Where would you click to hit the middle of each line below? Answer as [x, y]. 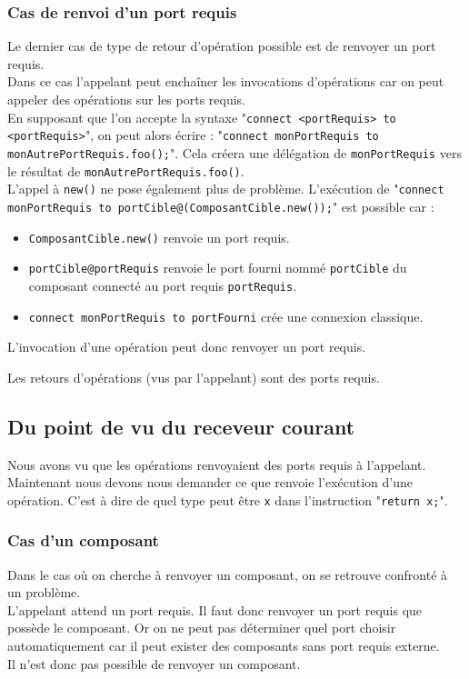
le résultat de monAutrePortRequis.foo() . [126, 170]
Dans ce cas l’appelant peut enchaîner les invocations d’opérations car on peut [226, 81]
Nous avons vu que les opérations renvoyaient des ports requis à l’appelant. [217, 464]
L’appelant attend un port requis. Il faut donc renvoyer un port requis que [215, 609]
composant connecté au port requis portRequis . [163, 285]
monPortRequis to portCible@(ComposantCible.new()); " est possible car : [221, 206]
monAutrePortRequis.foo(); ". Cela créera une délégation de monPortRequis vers [234, 152]
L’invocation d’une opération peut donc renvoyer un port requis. [187, 347]
